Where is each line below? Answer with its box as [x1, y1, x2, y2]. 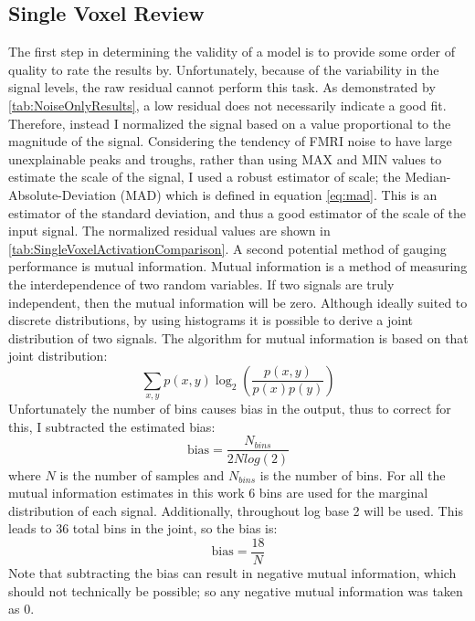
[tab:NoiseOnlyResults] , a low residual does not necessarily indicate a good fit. [8, 95, 447, 114]
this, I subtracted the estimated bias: [8, 416, 216, 436]
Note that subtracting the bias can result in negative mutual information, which [8, 563, 457, 582]
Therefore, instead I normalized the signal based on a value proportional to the [8, 113, 451, 132]
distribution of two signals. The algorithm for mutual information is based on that [8, 328, 469, 347]
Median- [405, 167, 451, 186]
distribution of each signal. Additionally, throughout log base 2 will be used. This [8, 500, 463, 520]
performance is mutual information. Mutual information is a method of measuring [8, 257, 468, 276]
